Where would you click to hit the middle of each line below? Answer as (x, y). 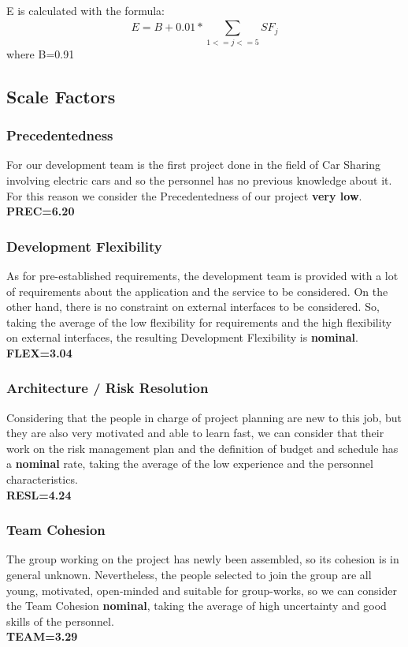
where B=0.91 (41, 53)
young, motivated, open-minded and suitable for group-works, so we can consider (202, 590)
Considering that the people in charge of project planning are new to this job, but (204, 417)
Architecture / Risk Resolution (108, 388)
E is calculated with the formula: (85, 10)
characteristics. (42, 479)
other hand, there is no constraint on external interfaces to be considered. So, (193, 307)
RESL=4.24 (39, 494)
